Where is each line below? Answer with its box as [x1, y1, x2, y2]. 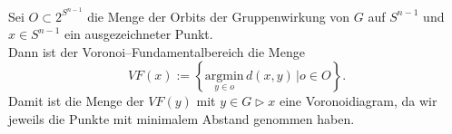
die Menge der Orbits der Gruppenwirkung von [87, 6, 350, 25]
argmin [204, 70, 244, 83]
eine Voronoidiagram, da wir [279, 91, 437, 110]
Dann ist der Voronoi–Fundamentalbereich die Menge [8, 42, 305, 61]
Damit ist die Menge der [8, 91, 144, 110]
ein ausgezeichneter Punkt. [64, 24, 213, 43]
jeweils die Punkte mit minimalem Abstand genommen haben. [8, 110, 355, 129]
